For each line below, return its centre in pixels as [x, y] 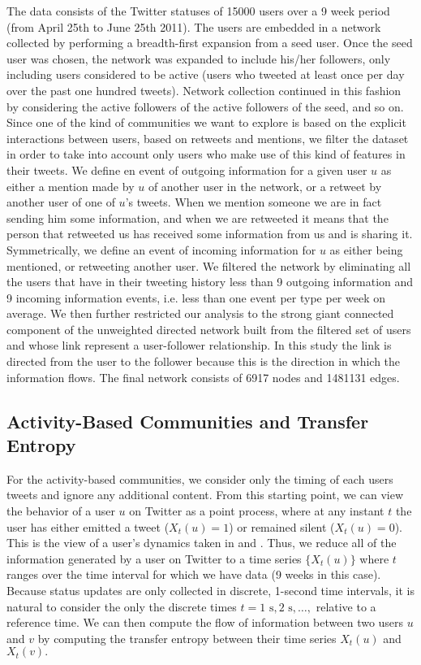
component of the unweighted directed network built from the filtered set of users [209, 329]
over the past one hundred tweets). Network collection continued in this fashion [204, 90]
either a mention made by [71, 186]
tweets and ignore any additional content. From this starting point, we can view [205, 495]
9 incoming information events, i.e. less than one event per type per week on [196, 297]
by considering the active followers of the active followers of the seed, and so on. [205, 106]
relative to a [346, 606]
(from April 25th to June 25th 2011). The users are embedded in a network [194, 26]
